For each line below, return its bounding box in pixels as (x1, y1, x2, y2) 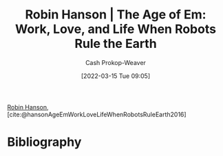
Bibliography (7, 134, 82, 150)
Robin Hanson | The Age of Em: (25, 7, 206, 23)
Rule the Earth (74, 36, 157, 51)
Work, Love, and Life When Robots (14, 21, 217, 37)
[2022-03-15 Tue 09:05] (81, 72, 151, 80)
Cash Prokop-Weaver (85, 58, 147, 66)
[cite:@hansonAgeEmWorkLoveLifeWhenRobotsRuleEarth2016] (7, 110, 187, 118)
